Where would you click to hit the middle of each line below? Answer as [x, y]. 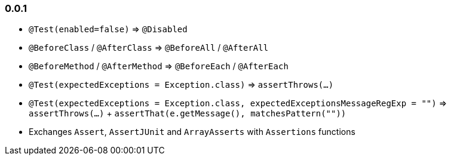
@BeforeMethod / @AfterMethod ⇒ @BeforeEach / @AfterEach [159, 66]
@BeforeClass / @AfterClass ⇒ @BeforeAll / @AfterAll [149, 48]
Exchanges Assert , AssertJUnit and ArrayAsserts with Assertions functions [192, 132]
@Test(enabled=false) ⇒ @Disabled [108, 29]
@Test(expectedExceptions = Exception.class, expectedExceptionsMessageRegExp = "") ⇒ [238, 103]
